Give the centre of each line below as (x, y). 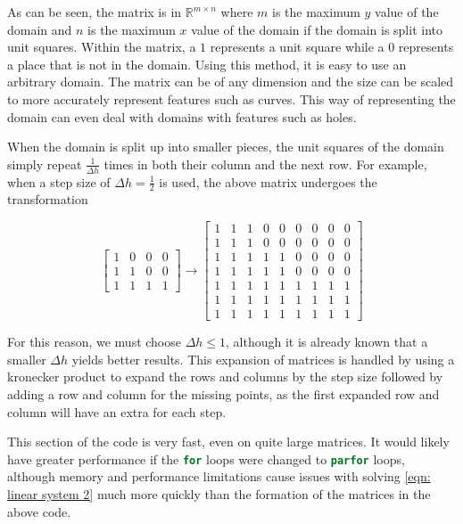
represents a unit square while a (297, 47)
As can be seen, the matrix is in (95, 12)
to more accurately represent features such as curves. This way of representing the (231, 98)
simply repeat (45, 164)
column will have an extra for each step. (117, 411)
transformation (48, 199)
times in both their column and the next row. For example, (265, 164)
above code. (39, 511)
